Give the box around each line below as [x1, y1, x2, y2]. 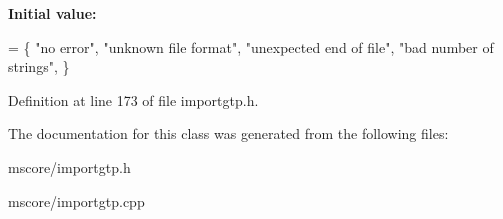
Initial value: [8, 3, 97, 23]
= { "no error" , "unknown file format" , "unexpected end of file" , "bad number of [8, 36, 494, 57]
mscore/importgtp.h [8, 156, 131, 177]
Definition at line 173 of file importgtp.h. [8, 89, 259, 110]
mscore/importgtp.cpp [8, 190, 145, 211]
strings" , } [8, 56, 70, 77]
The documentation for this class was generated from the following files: [8, 123, 449, 144]
